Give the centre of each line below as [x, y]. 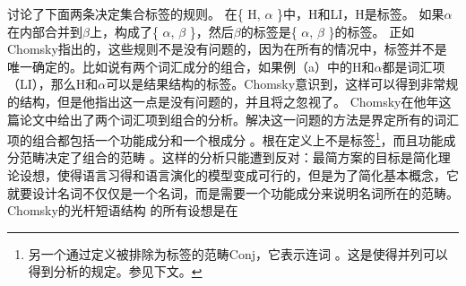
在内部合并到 [45, 31]
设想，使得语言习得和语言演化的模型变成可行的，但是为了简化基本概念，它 [239, 175]
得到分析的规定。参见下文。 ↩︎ [115, 271]
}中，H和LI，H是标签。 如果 [361, 13]
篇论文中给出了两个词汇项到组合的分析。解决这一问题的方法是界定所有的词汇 [233, 119]
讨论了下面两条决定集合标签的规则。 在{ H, [134, 13]
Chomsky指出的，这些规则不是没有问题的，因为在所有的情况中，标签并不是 [227, 49]
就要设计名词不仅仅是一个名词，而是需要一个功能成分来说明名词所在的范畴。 [233, 192]
